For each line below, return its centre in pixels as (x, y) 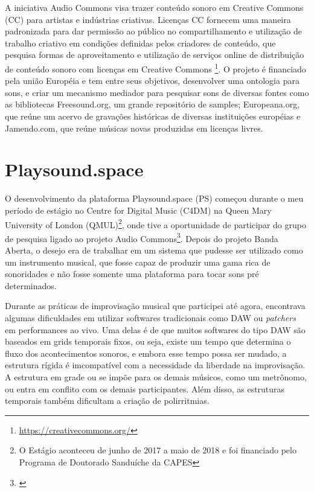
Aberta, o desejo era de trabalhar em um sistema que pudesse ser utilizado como (154, 250)
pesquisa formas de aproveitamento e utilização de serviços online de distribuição (155, 55)
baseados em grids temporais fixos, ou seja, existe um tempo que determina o (148, 341)
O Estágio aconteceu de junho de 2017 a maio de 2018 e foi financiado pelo (158, 450)
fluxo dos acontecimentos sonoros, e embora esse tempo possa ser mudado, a (146, 353)
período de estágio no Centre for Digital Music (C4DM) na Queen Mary (138, 210)
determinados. (31, 285)
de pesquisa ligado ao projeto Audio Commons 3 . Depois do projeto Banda (142, 237)
